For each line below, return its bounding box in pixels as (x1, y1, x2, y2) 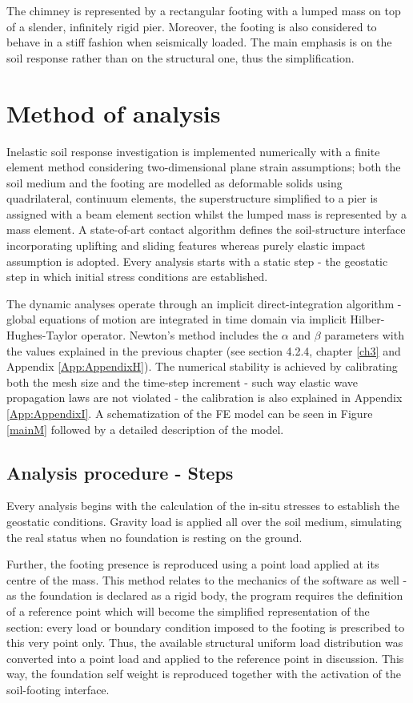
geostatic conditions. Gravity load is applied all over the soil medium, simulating (6, 512, 402, 529)
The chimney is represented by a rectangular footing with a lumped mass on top (6, 2, 401, 18)
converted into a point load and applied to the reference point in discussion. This (6, 649, 404, 666)
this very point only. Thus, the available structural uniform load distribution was (6, 634, 403, 651)
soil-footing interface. (6, 681, 110, 697)
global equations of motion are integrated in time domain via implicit (6, 311, 347, 327)
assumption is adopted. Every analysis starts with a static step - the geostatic (6, 252, 388, 269)
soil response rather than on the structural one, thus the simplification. (6, 49, 355, 66)
